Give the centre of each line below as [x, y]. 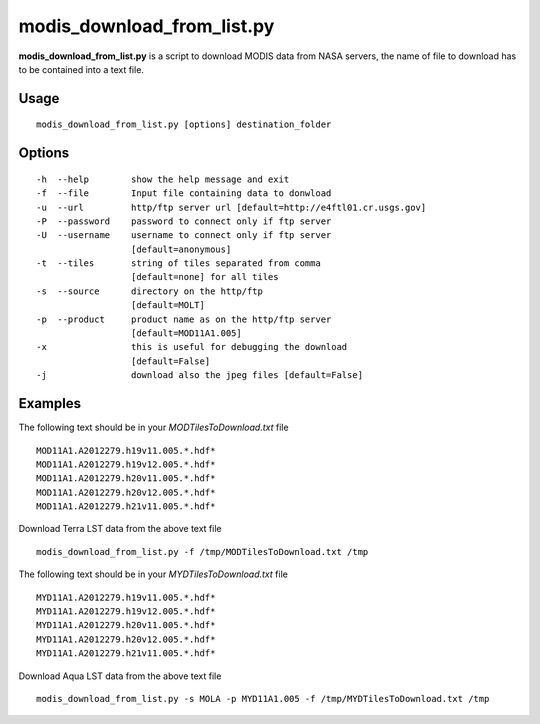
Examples [50, 403]
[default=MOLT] [167, 305]
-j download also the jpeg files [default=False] [200, 375]
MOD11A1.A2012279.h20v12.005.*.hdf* [126, 492]
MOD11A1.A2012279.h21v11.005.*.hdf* [126, 506]
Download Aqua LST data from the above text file [120, 676]
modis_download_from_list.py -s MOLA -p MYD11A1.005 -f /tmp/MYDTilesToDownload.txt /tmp [263, 698]
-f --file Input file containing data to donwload [184, 193]
